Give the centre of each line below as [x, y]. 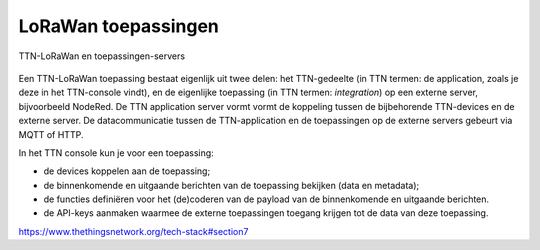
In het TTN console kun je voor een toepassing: [116, 152]
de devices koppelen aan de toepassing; [127, 171]
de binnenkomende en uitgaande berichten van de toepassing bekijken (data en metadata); [231, 185]
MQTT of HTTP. [51, 134]
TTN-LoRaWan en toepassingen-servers [101, 56]
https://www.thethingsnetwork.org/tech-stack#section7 [133, 231]
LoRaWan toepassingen [119, 26]
